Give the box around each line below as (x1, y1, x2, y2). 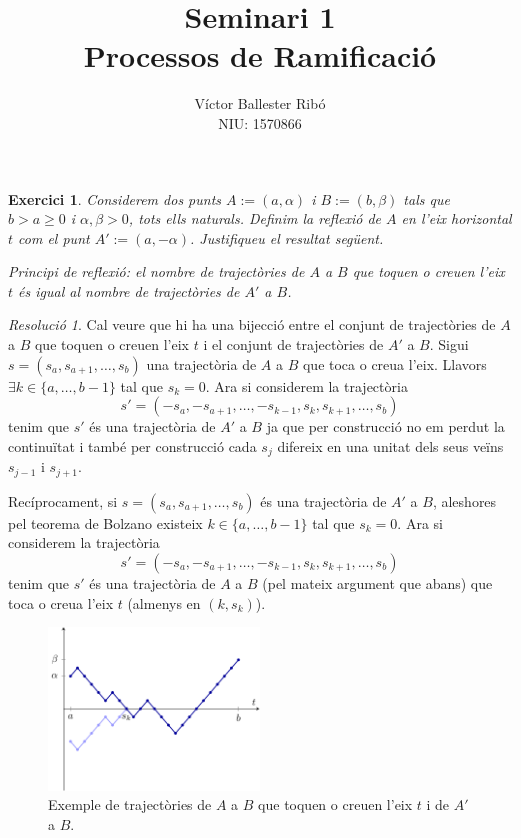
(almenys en (127, 592, 201, 613)
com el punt (18, 227, 90, 248)
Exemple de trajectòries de (48, 794, 212, 815)
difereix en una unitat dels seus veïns (277, 435, 504, 456)
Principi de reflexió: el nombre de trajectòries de (8, 261, 305, 282)
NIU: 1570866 (218, 112, 302, 133)
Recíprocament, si (8, 490, 118, 511)
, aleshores (432, 490, 497, 511)
